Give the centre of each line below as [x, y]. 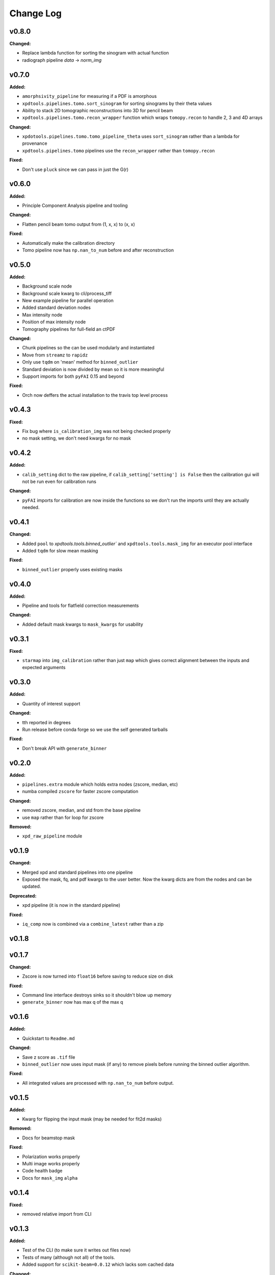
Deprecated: [23, 896]
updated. [32, 886]
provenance [35, 143]
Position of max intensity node [54, 322]
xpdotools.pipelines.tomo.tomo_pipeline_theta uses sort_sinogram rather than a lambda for [131, 136]
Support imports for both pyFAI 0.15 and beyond [73, 376]
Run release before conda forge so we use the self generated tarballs [95, 729]
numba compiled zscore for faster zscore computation [80, 792]
